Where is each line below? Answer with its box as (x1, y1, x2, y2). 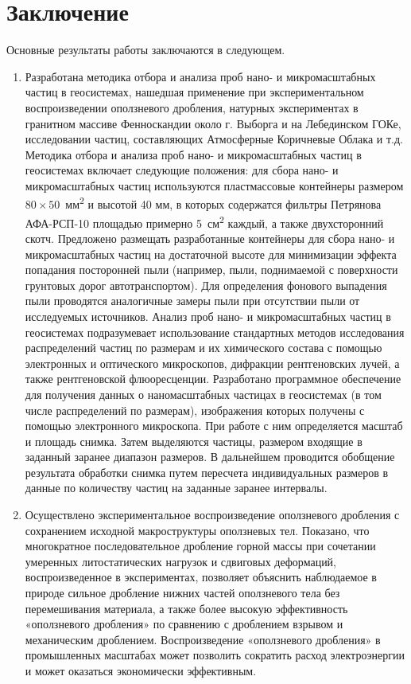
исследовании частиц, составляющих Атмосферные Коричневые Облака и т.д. (25, 131, 403, 147)
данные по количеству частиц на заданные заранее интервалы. (25, 479, 328, 496)
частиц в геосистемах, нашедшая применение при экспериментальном (25, 84, 364, 100)
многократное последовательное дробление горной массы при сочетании (25, 537, 376, 554)
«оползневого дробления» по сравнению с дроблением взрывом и (25, 616, 343, 632)
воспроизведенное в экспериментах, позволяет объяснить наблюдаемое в (25, 569, 377, 585)
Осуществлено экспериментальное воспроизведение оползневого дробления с (25, 506, 400, 523)
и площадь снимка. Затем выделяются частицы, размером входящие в (25, 432, 363, 449)
